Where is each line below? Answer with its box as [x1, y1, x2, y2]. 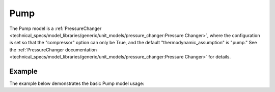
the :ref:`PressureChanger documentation [9, 46, 97, 53]
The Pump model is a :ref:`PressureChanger [9, 25, 102, 32]
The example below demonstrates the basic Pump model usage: [9, 80, 145, 86]
